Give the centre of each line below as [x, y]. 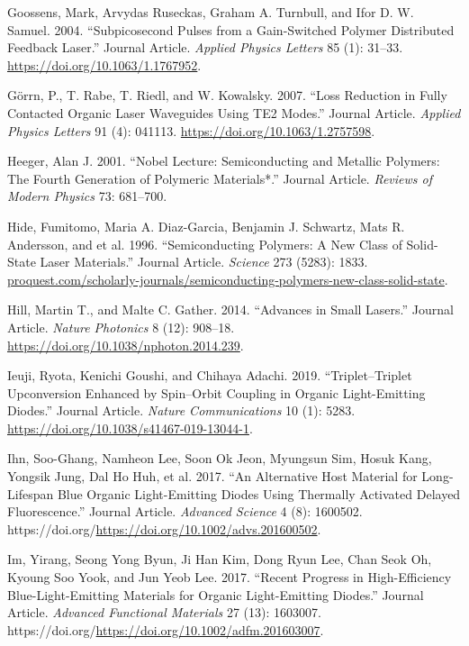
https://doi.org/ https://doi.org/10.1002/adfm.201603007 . [166, 629]
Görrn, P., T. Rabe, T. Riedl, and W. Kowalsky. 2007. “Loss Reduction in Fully [227, 95]
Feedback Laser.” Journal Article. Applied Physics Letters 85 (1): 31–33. [205, 47]
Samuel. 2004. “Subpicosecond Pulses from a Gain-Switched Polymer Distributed [231, 29]
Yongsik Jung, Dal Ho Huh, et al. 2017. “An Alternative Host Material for [212, 476]
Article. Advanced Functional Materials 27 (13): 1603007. [164, 612]
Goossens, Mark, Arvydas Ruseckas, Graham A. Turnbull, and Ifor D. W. [211, 12]
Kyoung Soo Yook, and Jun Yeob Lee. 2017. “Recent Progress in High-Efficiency [230, 577]
